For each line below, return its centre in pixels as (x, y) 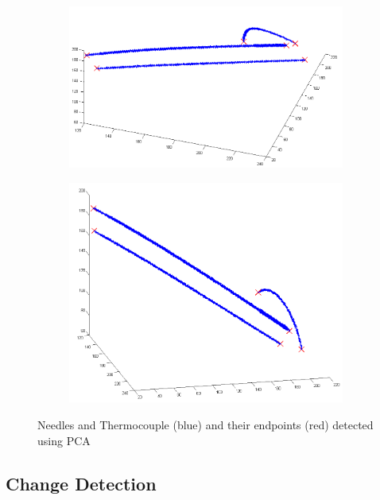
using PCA (64, 440)
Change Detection (81, 483)
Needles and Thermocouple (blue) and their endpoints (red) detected (206, 424)
